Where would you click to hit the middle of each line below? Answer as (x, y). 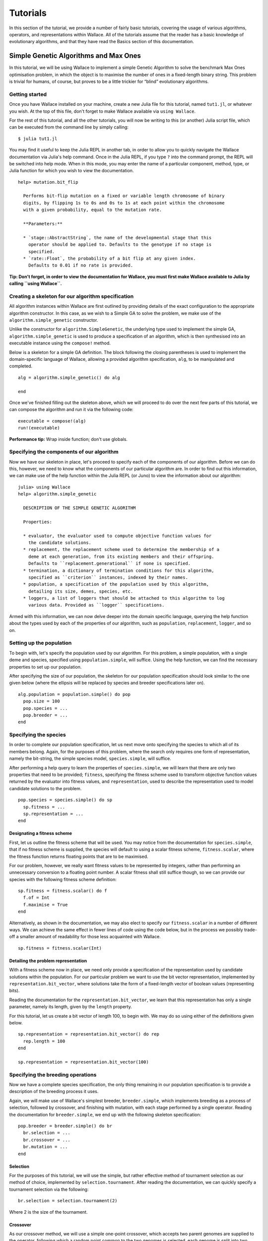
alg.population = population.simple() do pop (74, 694)
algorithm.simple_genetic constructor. (54, 320)
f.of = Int (36, 898)
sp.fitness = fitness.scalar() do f (63, 891)
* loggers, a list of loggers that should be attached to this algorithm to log (124, 598)
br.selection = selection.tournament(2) (68, 1201)
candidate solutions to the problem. (45, 788)
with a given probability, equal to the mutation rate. (93, 210)
